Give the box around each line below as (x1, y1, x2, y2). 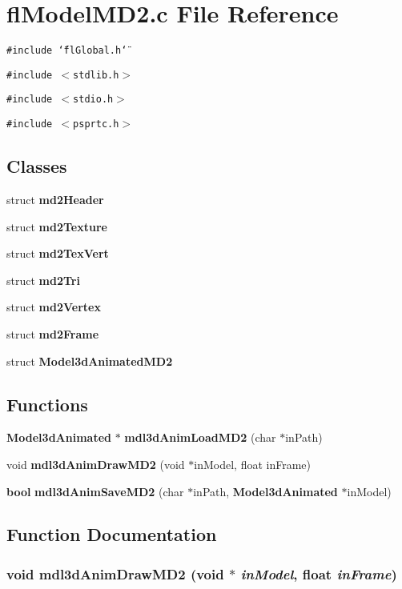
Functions (6, 391, 88, 416)
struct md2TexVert (6, 245, 109, 262)
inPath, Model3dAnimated (193, 483, 338, 499)
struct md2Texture (6, 218, 107, 234)
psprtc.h (73, 118, 119, 130)
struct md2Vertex (6, 299, 101, 315)
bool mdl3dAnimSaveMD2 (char (6, 483, 184, 499)
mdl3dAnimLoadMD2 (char (124, 429, 276, 446)
